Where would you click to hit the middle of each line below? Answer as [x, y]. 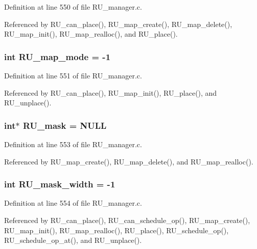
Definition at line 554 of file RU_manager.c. [73, 203]
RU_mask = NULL [65, 125]
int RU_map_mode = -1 [57, 56]
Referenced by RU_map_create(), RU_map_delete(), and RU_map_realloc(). [129, 161]
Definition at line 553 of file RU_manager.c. [73, 144]
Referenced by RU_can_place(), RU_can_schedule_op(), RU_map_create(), [127, 220]
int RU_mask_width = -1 [60, 184]
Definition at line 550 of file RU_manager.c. [73, 7]
